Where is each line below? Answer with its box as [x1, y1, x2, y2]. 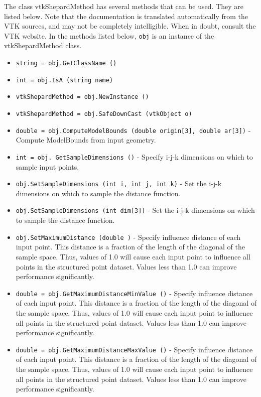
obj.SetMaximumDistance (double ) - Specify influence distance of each [16, 231, 241, 242]
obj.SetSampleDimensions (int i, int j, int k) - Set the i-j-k [16, 178, 222, 189]
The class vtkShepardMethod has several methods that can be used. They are [4, 1, 243, 11]
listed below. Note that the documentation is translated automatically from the [4, 11, 248, 21]
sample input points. [16, 161, 79, 172]
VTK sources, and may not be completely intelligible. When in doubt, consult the [4, 21, 256, 31]
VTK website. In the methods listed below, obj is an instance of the [4, 30, 214, 41]
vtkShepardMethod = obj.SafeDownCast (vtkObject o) [16, 110, 192, 117]
